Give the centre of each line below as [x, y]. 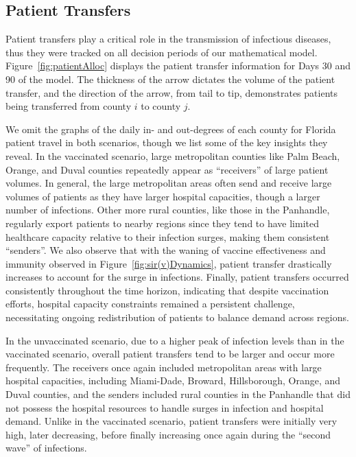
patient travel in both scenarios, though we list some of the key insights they [167, 142]
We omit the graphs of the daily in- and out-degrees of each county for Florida [171, 129]
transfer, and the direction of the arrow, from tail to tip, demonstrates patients [171, 92]
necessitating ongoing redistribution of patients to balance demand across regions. [177, 317]
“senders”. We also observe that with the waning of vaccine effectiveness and [166, 250]
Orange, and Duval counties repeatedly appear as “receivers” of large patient [167, 169]
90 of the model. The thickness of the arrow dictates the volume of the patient [170, 79]
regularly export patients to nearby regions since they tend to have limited [162, 223]
